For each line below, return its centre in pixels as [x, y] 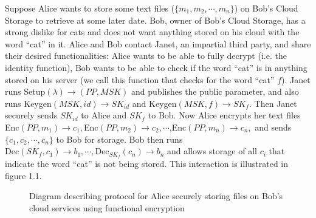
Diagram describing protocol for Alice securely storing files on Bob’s [156, 196]
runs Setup [25, 91]
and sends [273, 127]
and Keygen [154, 103]
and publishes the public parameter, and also [215, 91]
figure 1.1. [23, 175]
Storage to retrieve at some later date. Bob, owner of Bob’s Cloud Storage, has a [155, 20]
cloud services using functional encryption [107, 207]
